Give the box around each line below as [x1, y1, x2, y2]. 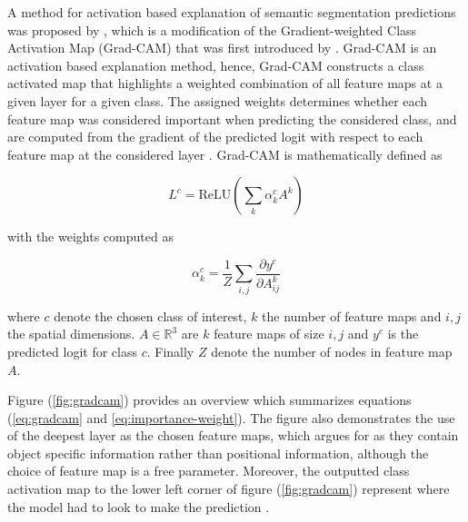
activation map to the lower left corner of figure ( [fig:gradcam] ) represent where [7, 479, 450, 498]
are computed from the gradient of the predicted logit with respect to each [7, 127, 423, 146]
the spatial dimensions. [7, 324, 135, 343]
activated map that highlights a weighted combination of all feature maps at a [7, 74, 443, 93]
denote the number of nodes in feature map [211, 341, 453, 360]
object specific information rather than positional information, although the [7, 443, 429, 462]
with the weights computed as [7, 227, 174, 246]
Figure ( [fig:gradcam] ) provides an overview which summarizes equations [7, 390, 412, 409]
